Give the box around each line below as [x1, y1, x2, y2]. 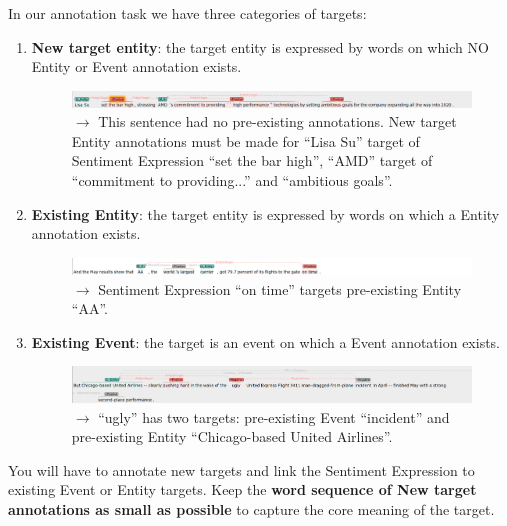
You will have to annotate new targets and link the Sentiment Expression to [8, 459, 475, 480]
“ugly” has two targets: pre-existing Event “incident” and [98, 406, 450, 427]
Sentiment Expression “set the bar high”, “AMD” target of [71, 150, 433, 171]
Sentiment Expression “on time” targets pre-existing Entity [98, 278, 462, 299]
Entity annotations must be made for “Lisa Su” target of [71, 130, 420, 151]
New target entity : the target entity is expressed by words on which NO [31, 36, 489, 57]
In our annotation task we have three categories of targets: [8, 3, 367, 23]
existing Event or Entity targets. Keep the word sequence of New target [8, 479, 477, 500]
